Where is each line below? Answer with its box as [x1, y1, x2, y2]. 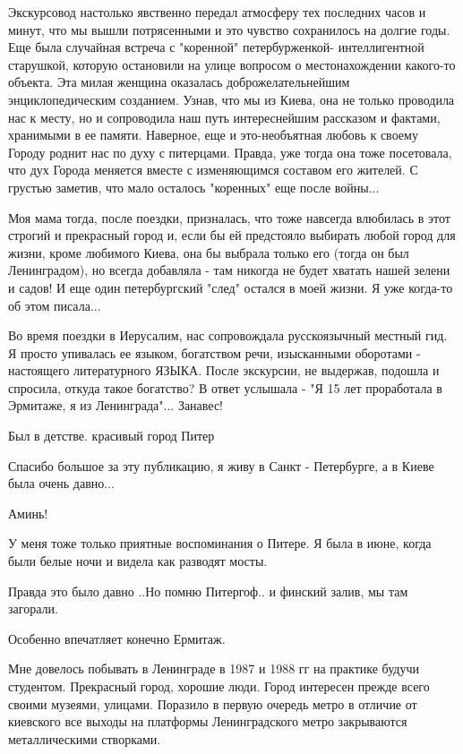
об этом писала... [8, 296, 101, 314]
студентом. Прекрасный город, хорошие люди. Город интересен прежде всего [8, 677, 430, 695]
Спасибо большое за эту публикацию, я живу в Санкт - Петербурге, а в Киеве [8, 456, 434, 475]
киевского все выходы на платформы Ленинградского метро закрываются [8, 712, 407, 731]
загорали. [8, 599, 58, 618]
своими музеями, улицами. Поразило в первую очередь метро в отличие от [8, 694, 417, 713]
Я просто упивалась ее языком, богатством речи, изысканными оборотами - [8, 343, 421, 362]
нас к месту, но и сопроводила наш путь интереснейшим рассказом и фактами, [8, 107, 441, 126]
